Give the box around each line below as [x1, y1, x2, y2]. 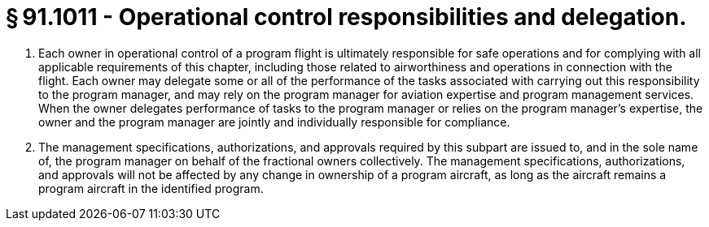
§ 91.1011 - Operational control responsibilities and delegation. [6, 3, 687, 31]
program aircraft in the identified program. [38, 181, 264, 195]
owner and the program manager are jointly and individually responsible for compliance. [38, 114, 510, 129]
